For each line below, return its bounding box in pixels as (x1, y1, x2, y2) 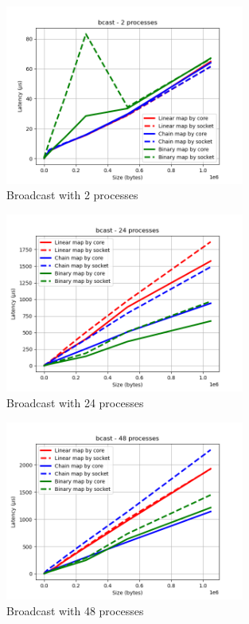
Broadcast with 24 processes (6, 394, 144, 410)
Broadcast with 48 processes (6, 602, 144, 618)
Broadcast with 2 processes (6, 186, 138, 203)
